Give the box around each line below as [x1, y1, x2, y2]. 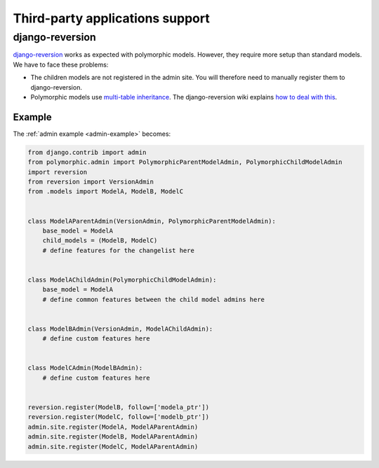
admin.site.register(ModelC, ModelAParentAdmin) [27, 442, 199, 450]
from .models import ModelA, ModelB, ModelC [27, 188, 184, 195]
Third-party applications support [13, 11, 210, 26]
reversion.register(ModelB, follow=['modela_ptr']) [27, 404, 210, 411]
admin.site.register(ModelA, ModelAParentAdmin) [27, 422, 199, 431]
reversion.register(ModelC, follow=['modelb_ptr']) [27, 413, 210, 421]
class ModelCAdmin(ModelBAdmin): [27, 364, 143, 372]
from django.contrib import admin [27, 148, 147, 156]
